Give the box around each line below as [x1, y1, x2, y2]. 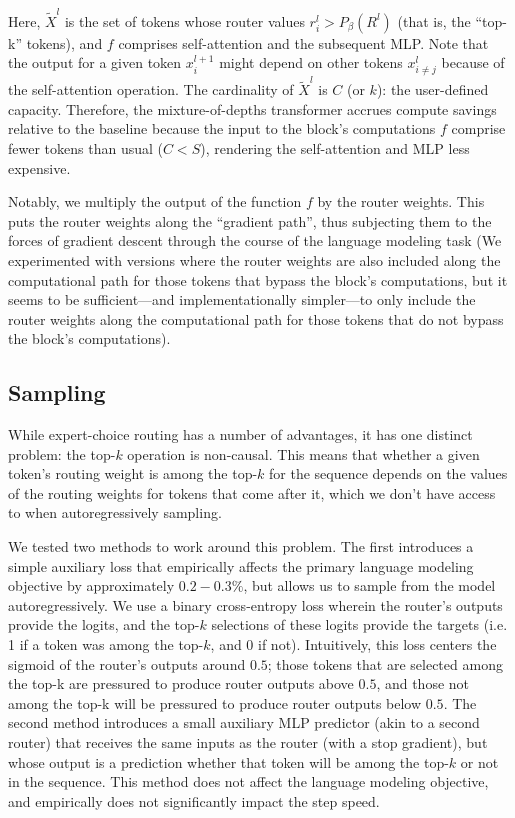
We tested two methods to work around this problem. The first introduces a [8, 536, 474, 557]
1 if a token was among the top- [8, 634, 204, 655]
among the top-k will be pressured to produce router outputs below [8, 692, 422, 713]
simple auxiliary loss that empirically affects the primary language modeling [8, 555, 474, 576]
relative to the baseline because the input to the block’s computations [8, 118, 436, 139]
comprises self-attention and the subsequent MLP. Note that [118, 32, 489, 53]
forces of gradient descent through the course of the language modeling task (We [8, 230, 502, 251]
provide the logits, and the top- [8, 614, 200, 635]
